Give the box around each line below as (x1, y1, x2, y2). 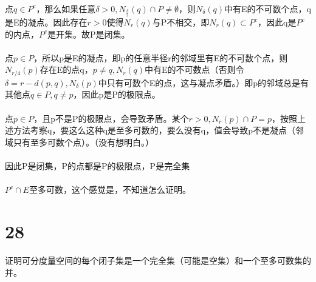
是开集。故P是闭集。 (47, 27, 130, 40)
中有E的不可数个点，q (224, 2, 311, 15)
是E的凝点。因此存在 (5, 16, 88, 29)
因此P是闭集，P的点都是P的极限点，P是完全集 (5, 159, 190, 172)
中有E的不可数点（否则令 (145, 63, 244, 76)
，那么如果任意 (36, 2, 96, 15)
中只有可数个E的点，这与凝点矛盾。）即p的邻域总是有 (98, 76, 309, 89)
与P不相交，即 (152, 16, 210, 29)
